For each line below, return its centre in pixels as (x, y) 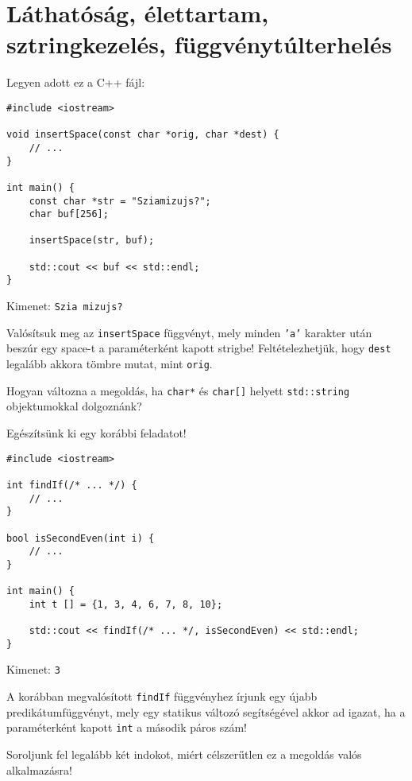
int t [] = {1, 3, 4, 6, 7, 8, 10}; (126, 604)
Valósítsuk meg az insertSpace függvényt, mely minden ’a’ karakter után (189, 332)
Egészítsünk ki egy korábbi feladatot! (96, 432)
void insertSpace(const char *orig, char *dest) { (143, 135)
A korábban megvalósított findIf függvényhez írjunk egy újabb (162, 696)
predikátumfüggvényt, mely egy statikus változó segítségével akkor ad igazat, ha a (206, 711)
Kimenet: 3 (33, 669)
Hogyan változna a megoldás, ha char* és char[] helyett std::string (178, 390)
